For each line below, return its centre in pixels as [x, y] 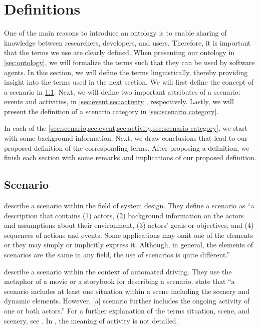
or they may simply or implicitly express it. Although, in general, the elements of [129, 245]
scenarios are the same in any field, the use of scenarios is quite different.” [117, 255]
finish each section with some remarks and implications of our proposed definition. [130, 157]
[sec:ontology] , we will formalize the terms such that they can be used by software [129, 62]
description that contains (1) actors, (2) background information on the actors [124, 215]
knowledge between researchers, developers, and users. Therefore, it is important [127, 42]
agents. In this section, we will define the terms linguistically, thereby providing [126, 72]
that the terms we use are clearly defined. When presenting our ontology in [119, 52]
